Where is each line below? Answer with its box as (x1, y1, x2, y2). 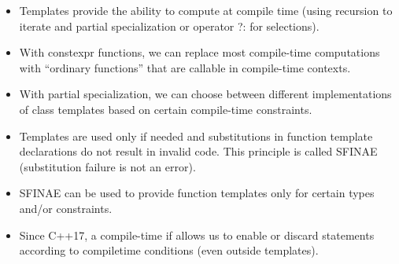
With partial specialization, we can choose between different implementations (19, 86, 392, 102)
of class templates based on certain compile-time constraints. (19, 101, 312, 117)
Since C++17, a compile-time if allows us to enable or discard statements (19, 226, 375, 243)
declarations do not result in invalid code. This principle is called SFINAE (19, 143, 378, 159)
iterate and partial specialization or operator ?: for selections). (19, 17, 320, 34)
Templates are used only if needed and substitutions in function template (19, 127, 373, 144)
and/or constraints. (19, 200, 113, 216)
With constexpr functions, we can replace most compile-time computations (19, 44, 380, 60)
